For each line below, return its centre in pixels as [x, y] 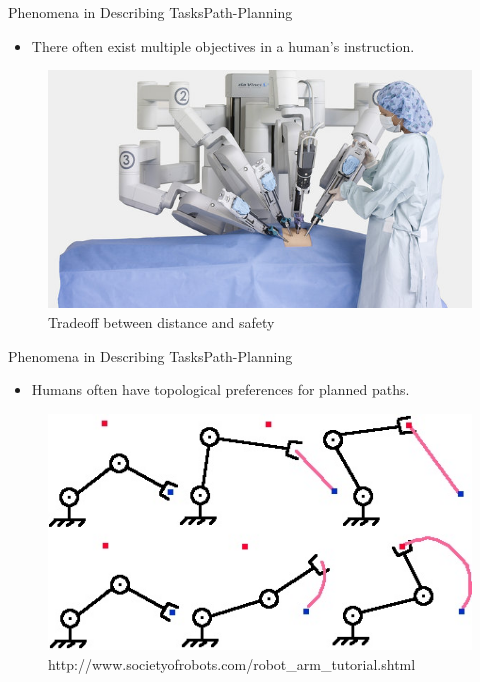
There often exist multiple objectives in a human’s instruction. [223, 45]
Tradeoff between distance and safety [161, 321]
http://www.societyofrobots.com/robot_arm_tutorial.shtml [232, 663]
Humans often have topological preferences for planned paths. [220, 389]
